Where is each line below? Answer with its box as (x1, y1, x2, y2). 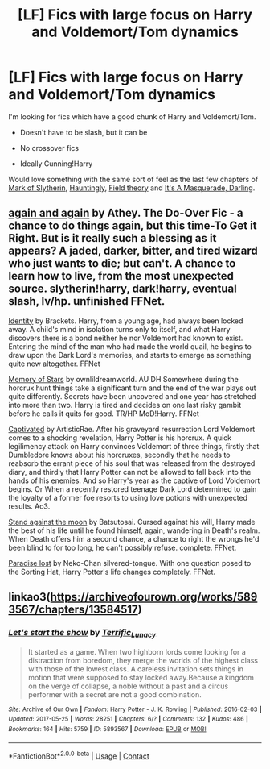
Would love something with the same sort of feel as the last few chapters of (8, 174, 259, 184)
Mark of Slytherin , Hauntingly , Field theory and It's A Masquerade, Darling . (8, 183, 256, 193)
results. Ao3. (8, 501, 51, 511)
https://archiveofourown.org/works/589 (50, 590, 258, 604)
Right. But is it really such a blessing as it (8, 231, 217, 245)
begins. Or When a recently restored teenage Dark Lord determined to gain (8, 484, 257, 493)
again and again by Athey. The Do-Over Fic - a (8, 206, 243, 220)
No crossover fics (19, 143, 79, 152)
